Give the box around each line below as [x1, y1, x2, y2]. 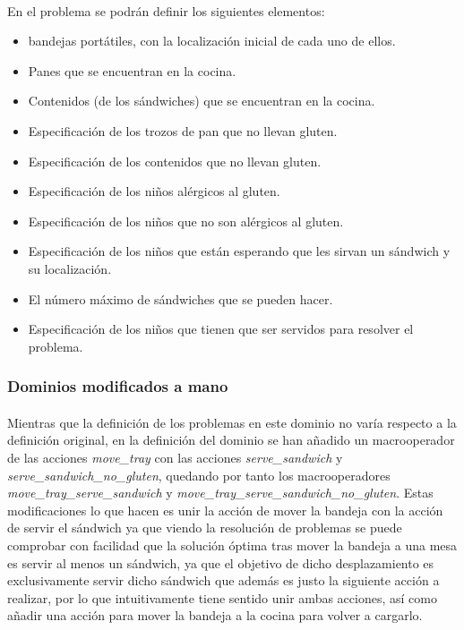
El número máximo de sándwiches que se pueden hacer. [28, 289, 333, 308]
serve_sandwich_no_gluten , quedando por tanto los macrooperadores [7, 465, 391, 484]
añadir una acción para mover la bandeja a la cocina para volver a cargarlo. [7, 606, 423, 625]
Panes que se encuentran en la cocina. [28, 61, 236, 80]
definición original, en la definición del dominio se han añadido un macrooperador [7, 430, 455, 449]
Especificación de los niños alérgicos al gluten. [28, 182, 280, 200]
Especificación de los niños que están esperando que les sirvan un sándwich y [28, 242, 451, 260]
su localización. [28, 259, 112, 277]
